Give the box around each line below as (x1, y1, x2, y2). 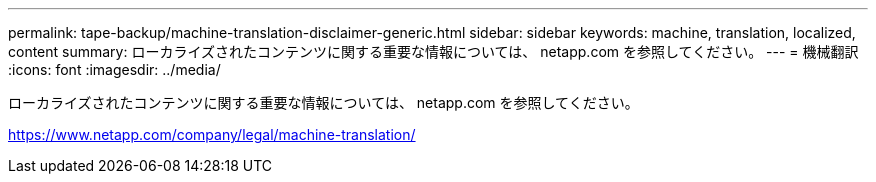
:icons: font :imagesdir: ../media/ (8, 61, 221, 78)
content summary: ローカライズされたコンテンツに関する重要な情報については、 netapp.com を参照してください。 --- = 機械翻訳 (8, 43, 859, 60)
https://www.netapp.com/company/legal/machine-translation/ (8, 126, 416, 143)
